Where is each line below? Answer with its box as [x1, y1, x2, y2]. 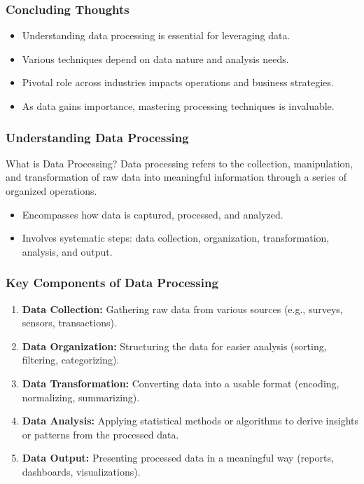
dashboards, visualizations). [22, 464, 141, 478]
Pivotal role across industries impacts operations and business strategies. [22, 75, 334, 90]
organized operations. [6, 184, 97, 198]
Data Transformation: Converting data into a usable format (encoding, [22, 375, 339, 390]
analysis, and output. [22, 244, 113, 258]
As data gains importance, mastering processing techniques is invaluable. [22, 99, 335, 113]
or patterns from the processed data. [22, 427, 179, 441]
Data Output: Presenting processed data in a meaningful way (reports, [22, 450, 334, 465]
